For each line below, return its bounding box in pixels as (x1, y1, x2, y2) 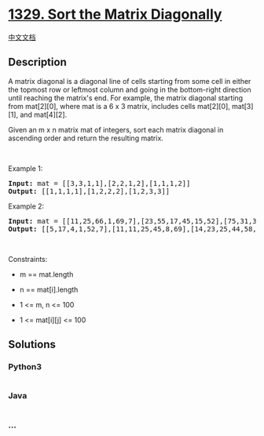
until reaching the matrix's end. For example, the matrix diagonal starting (8, 93, 244, 103)
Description (8, 56, 67, 69)
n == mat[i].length (19, 285, 79, 294)
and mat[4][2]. (19, 110, 68, 119)
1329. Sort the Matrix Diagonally (8, 5, 222, 24)
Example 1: (8, 163, 43, 173)
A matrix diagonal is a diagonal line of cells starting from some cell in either (8, 76, 251, 85)
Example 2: (8, 202, 45, 211)
